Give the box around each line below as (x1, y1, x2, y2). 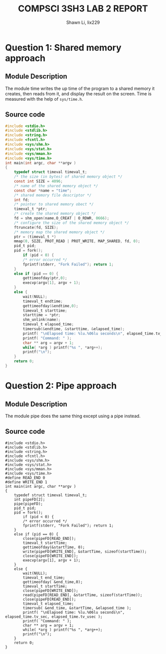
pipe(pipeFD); (14, 501, 43, 506)
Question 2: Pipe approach (5, 380, 117, 392)
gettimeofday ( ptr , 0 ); (23, 276, 68, 281)
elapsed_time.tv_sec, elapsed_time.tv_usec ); (5, 614, 103, 619)
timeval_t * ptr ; (14, 206, 48, 211)
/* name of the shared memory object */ (14, 183, 98, 189)
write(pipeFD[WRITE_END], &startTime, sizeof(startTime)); (23, 549, 147, 554)
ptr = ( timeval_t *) (14, 234, 56, 239)
